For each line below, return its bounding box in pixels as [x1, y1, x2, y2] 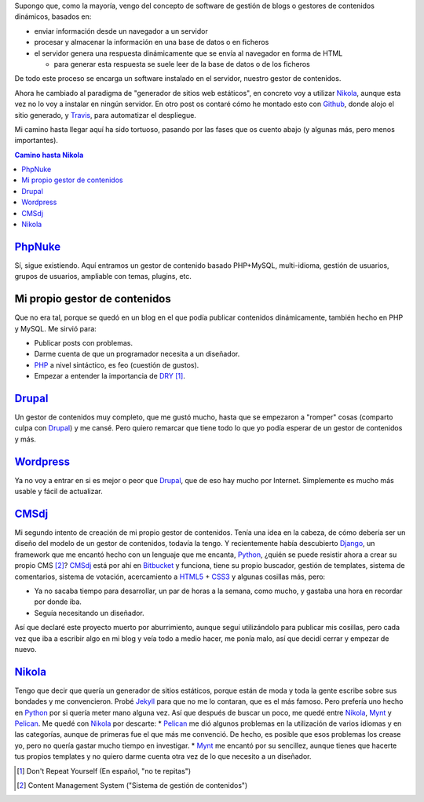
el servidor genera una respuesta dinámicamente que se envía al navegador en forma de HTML [34, 48, 343, 58]
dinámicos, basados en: [14, 12, 92, 21]
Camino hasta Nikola [14, 150, 84, 159]
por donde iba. [34, 597, 82, 606]
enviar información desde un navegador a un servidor [34, 26, 208, 35]
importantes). [14, 136, 59, 145]
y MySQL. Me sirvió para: [14, 324, 97, 333]
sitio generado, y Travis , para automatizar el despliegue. [14, 110, 196, 119]
